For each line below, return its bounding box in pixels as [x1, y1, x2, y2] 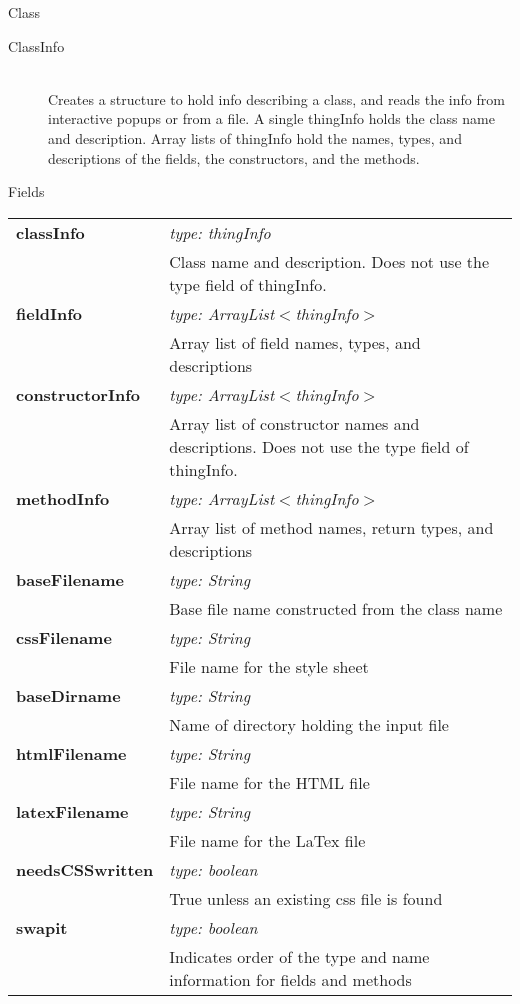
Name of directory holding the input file [169, 712, 449, 736]
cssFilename [16, 625, 112, 649]
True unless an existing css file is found [169, 886, 443, 910]
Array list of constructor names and [169, 411, 420, 435]
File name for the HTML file [169, 770, 370, 794]
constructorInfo [16, 382, 140, 406]
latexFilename [16, 799, 129, 823]
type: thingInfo [169, 220, 271, 244]
